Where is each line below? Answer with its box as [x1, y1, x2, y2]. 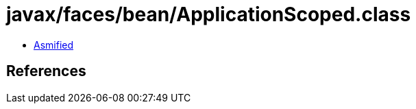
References [6, 62, 86, 80]
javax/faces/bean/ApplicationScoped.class [6, 3, 411, 26]
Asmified [34, 38, 74, 51]
